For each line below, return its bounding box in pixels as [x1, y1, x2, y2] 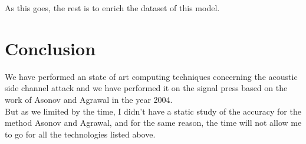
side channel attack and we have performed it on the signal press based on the [5, 82, 288, 94]
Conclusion [5, 36, 96, 60]
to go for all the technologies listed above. [5, 128, 156, 140]
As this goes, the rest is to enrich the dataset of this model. [5, 2, 220, 14]
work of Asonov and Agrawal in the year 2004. [5, 93, 173, 105]
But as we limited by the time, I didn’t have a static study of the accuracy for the [5, 105, 301, 117]
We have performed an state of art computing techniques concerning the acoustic [5, 70, 298, 82]
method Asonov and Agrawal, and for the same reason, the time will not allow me [5, 116, 302, 129]
